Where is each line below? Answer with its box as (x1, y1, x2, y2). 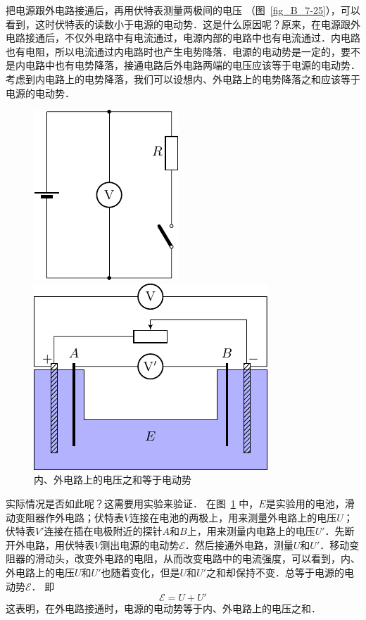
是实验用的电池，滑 (265, 495, 355, 510)
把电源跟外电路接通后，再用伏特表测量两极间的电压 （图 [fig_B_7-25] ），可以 (6, 3, 360, 17)
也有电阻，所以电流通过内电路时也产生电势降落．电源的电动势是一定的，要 (6, 44, 351, 58)
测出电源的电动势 (100, 537, 179, 552)
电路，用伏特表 (25, 537, 94, 552)
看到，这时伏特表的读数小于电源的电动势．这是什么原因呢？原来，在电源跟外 (6, 16, 360, 31)
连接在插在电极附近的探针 (44, 524, 163, 538)
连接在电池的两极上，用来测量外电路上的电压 (130, 510, 337, 524)
